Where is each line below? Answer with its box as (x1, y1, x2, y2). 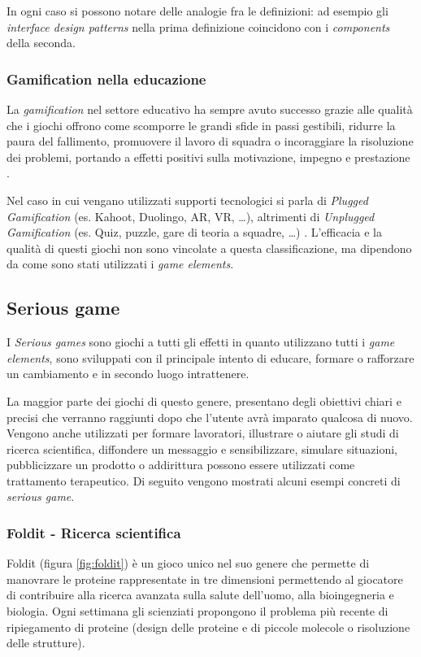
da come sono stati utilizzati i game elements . (7, 255, 234, 272)
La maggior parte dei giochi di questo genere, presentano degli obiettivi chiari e (7, 392, 401, 409)
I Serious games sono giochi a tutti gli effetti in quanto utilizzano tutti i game (7, 333, 395, 350)
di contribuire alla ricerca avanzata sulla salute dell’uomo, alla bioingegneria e (7, 586, 394, 603)
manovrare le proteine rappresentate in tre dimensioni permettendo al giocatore (7, 570, 403, 587)
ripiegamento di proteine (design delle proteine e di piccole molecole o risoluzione (7, 618, 410, 635)
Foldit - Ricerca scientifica (7, 523, 181, 542)
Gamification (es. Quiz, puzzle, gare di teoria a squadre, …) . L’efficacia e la (7, 224, 382, 241)
